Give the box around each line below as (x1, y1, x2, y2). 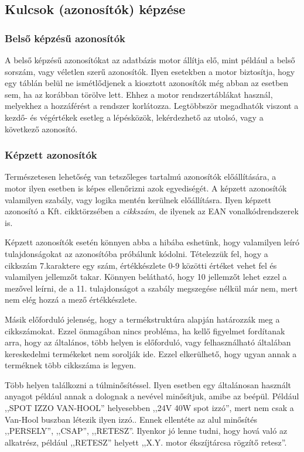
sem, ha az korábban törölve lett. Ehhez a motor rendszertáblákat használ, (5, 88, 273, 100)
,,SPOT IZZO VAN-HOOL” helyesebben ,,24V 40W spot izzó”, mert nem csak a (5, 402, 294, 414)
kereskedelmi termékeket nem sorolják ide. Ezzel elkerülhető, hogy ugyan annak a (5, 347, 297, 359)
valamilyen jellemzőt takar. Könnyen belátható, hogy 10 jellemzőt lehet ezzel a (5, 270, 287, 283)
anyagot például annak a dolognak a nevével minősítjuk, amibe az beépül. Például (5, 390, 299, 402)
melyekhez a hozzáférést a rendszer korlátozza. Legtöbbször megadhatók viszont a (5, 100, 299, 112)
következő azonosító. (5, 122, 78, 135)
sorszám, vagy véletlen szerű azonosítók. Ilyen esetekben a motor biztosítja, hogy (5, 65, 295, 77)
